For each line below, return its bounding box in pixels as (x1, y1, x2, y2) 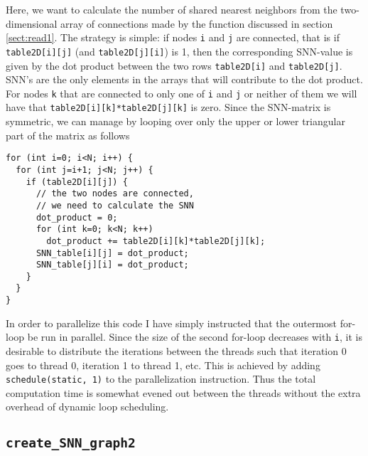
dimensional (6, 16, 58, 31)
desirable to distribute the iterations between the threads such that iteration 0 (6, 344, 347, 359)
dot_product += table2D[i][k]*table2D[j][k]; (46, 235, 266, 246)
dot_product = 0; (36, 212, 118, 223)
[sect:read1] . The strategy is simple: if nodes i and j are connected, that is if (6, 30, 340, 45)
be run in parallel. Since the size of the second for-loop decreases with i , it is (27, 329, 362, 344)
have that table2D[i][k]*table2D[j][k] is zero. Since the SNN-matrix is (6, 100, 331, 115)
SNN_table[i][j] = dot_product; (36, 248, 189, 258)
